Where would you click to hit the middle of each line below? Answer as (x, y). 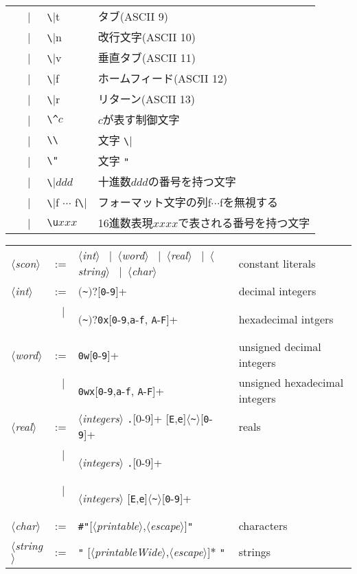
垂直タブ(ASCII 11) (147, 57)
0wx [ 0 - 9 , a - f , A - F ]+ (121, 390)
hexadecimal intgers (286, 319)
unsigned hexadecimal (291, 382)
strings (255, 551)
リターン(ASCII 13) (147, 99)
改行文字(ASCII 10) (147, 37)
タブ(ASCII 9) (133, 16)
